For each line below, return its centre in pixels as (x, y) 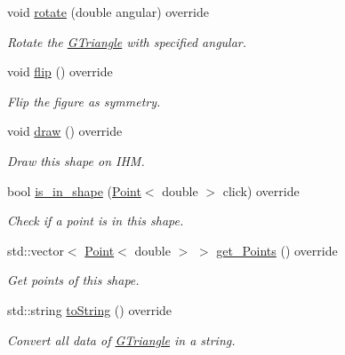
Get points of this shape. (73, 280)
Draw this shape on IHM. (76, 160)
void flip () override (60, 71)
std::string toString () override (90, 309)
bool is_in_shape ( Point (74, 190)
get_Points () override (277, 250)
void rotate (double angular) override (108, 12)
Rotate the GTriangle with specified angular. (127, 41)
